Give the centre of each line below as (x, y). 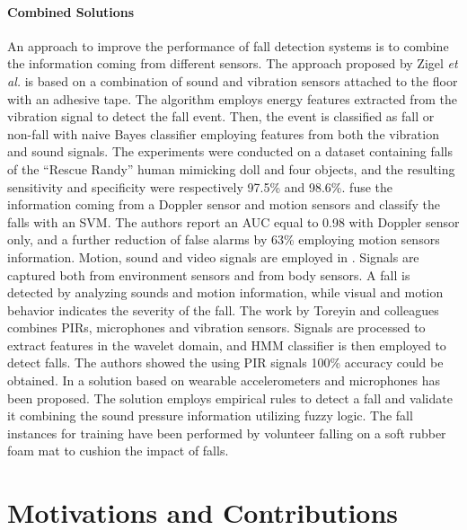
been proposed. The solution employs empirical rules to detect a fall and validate (230, 397)
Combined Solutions (71, 11)
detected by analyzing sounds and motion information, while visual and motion (225, 292)
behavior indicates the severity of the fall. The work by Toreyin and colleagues (223, 309)
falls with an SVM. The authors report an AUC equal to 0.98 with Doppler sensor (233, 221)
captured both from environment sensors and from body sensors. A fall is (209, 274)
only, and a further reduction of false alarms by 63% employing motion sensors (224, 239)
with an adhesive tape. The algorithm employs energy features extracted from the (232, 98)
